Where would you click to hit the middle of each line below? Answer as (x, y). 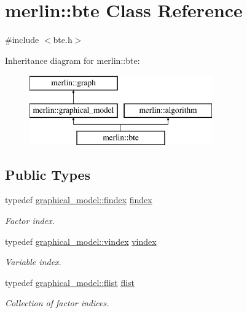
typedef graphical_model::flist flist (70, 282)
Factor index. (30, 221)
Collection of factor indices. (57, 303)
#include (22, 40)
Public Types (48, 174)
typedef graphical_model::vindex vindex (81, 241)
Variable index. (33, 262)
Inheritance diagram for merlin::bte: (73, 60)
